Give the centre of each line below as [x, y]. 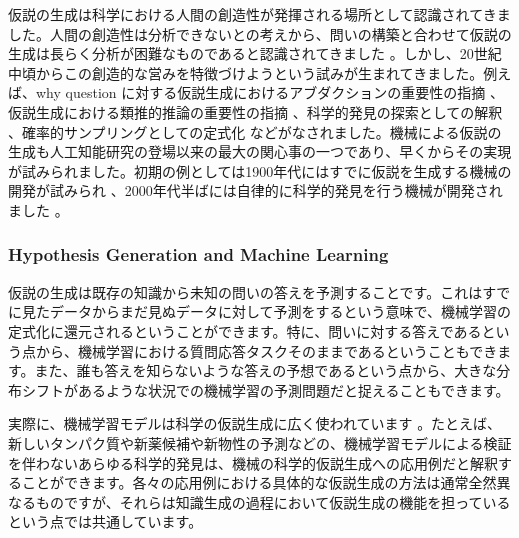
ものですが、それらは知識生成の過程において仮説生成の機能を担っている [273, 501]
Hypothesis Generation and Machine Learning [198, 254]
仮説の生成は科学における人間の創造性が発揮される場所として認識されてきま [259, 14]
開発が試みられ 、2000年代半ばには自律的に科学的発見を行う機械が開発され [255, 190]
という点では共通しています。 [105, 521]
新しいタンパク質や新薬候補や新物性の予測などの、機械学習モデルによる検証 [260, 442]
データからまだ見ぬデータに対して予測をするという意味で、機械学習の [280, 311]
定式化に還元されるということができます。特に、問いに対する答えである [245, 330]
